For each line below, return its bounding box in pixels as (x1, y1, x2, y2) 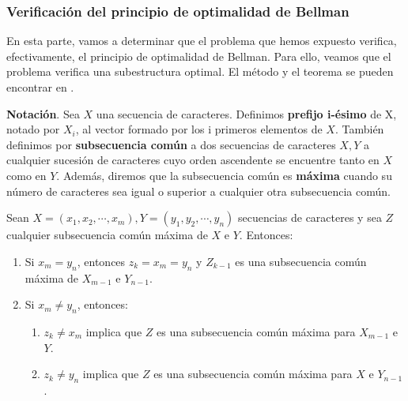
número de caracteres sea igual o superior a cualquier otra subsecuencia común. (6, 182, 391, 199)
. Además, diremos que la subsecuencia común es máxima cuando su (56, 167, 392, 183)
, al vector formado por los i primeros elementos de (75, 121, 323, 137)
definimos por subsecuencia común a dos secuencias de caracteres (6, 136, 336, 152)
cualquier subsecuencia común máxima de (6, 227, 208, 243)
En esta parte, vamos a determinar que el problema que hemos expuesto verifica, (6, 32, 397, 49)
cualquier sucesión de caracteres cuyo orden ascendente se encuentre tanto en (6, 152, 380, 168)
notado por (6, 121, 60, 137)
